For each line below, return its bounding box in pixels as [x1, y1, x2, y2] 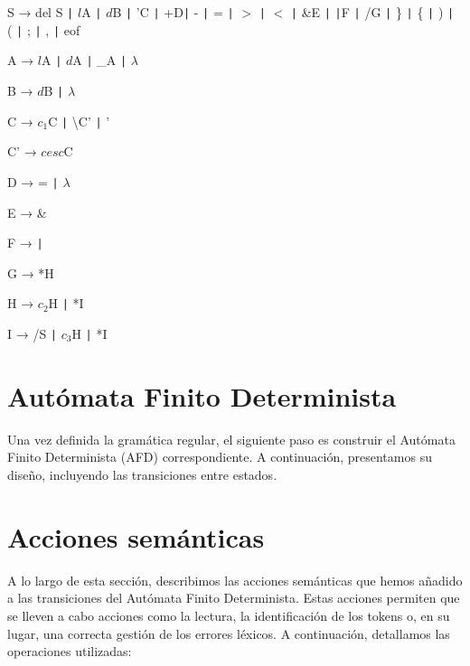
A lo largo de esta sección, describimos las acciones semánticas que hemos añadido [7, 570, 463, 589]
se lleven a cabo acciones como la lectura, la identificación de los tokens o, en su [7, 605, 450, 624]
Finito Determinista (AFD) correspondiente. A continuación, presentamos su [7, 447, 432, 466]
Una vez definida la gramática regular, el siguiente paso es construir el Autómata [7, 429, 456, 448]
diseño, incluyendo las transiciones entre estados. [7, 465, 277, 483]
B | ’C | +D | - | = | [112, 3, 234, 21]
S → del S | [7, 3, 74, 21]
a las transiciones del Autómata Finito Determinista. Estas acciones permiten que [7, 588, 460, 607]
